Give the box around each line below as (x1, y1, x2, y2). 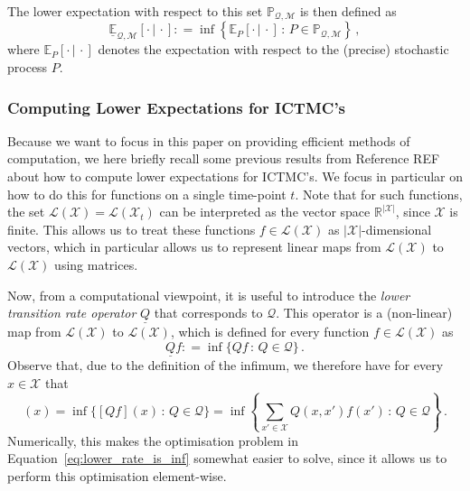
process (7, 58, 48, 77)
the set (7, 202, 45, 221)
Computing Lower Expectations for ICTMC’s (7, 96, 346, 118)
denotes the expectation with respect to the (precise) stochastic (98, 40, 449, 59)
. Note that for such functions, (295, 184, 463, 203)
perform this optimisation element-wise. (7, 466, 227, 485)
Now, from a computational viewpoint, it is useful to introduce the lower (7, 285, 410, 304)
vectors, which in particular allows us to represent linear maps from (7, 237, 381, 256)
